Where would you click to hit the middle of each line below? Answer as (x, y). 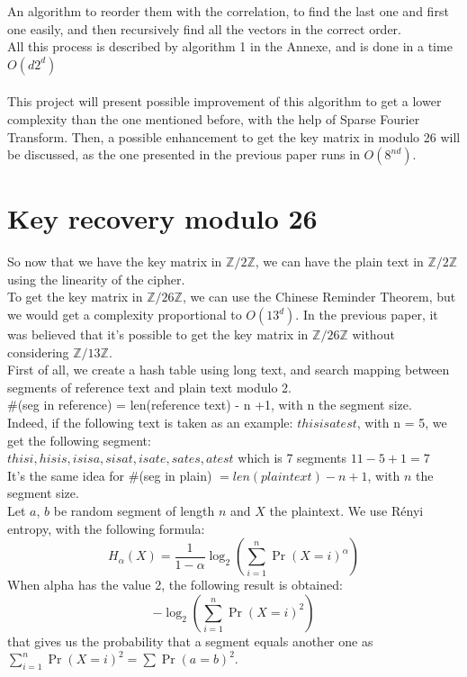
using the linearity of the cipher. (96, 279)
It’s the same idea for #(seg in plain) (110, 475)
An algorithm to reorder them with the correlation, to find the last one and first (228, 11)
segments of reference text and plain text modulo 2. (149, 387)
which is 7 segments (292, 458)
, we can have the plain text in (339, 262)
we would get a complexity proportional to (125, 315)
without (373, 334)
